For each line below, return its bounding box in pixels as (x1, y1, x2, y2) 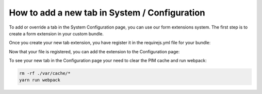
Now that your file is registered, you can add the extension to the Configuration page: (9, 48, 180, 54)
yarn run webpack (19, 78, 61, 83)
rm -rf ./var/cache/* (19, 71, 71, 76)
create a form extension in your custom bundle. (9, 31, 104, 36)
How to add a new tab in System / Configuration (9, 7, 206, 18)
